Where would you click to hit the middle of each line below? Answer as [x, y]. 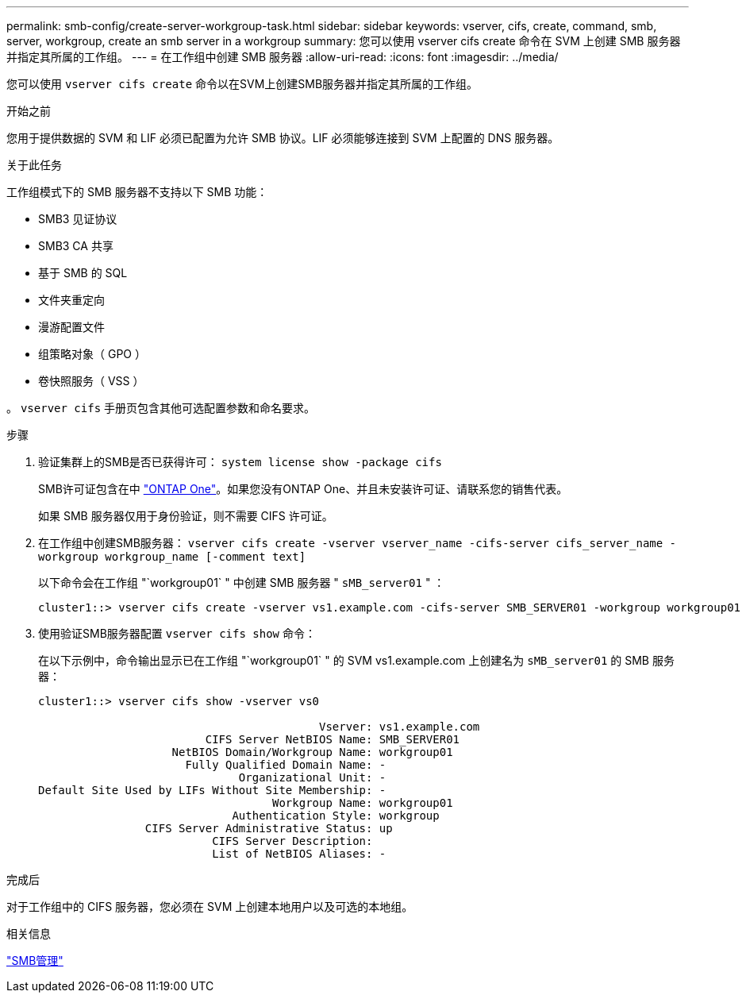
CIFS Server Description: [292, 841]
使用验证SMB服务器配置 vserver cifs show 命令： [177, 633]
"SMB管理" [35, 960]
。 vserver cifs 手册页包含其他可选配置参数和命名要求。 [161, 408]
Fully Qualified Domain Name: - [286, 765]
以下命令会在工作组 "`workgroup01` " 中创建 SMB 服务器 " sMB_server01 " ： [242, 582]
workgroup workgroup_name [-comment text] [172, 557]
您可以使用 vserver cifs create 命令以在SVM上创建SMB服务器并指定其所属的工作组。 [242, 84]
